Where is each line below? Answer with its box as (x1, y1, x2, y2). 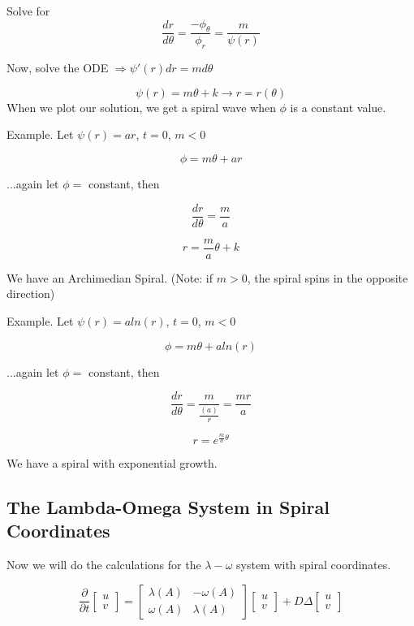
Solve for (6, 2, 50, 19)
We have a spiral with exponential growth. (6, 455, 218, 472)
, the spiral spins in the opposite (247, 269, 408, 286)
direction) (6, 285, 55, 302)
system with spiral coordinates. (236, 556, 391, 573)
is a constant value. (290, 98, 386, 115)
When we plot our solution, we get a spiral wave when (6, 98, 276, 115)
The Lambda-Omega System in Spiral (6, 494, 330, 520)
